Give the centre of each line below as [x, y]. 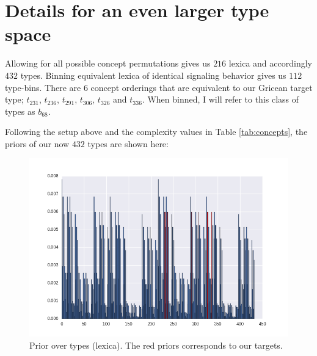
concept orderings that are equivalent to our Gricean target [202, 87]
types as [20, 111]
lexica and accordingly [270, 63]
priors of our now [37, 143]
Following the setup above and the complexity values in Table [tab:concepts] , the [156, 132]
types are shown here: [128, 143]
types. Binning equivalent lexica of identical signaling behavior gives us [153, 75]
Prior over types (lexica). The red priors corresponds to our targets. [156, 345]
